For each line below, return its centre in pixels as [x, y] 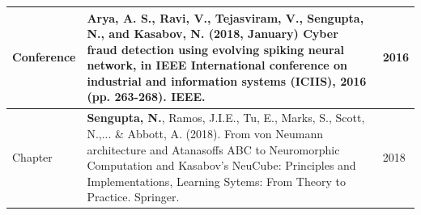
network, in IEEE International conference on [217, 65]
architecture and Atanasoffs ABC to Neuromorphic [213, 149]
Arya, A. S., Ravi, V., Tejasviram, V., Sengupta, [225, 17]
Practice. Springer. [133, 197]
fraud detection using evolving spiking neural [215, 49]
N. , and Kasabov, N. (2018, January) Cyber [213, 34]
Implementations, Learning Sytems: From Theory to [216, 181]
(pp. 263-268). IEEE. [146, 97]
